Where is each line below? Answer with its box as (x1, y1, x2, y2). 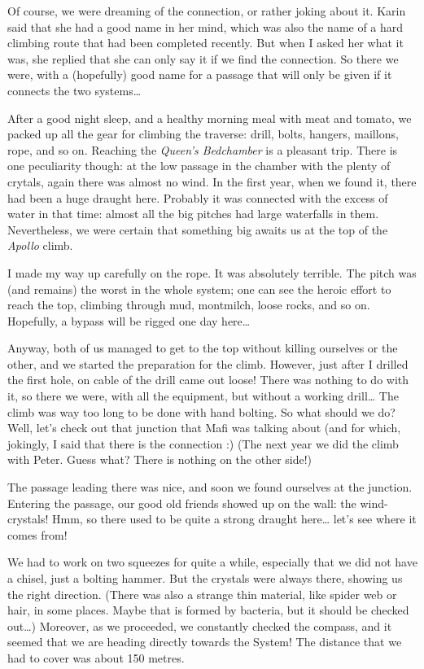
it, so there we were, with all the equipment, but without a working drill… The (7, 387, 399, 404)
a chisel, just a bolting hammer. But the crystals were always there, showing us (7, 570, 403, 586)
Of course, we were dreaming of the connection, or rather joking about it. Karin (7, 2, 406, 19)
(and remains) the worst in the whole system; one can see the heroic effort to (7, 280, 391, 297)
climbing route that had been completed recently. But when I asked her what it (7, 34, 404, 51)
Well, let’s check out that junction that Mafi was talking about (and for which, (7, 419, 401, 436)
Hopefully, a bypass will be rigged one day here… (7, 312, 251, 329)
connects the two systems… (7, 81, 142, 98)
